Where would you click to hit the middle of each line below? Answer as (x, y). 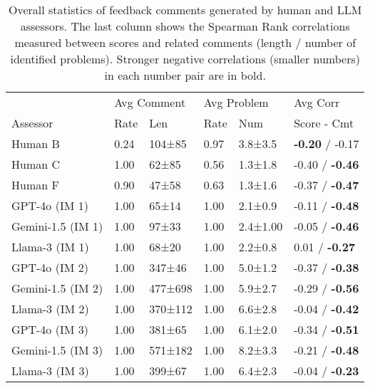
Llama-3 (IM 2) (50, 309)
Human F (35, 185)
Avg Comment (150, 102)
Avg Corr (317, 102)
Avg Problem (236, 102)
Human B (36, 143)
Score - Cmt (324, 123)
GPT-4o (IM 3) (50, 329)
